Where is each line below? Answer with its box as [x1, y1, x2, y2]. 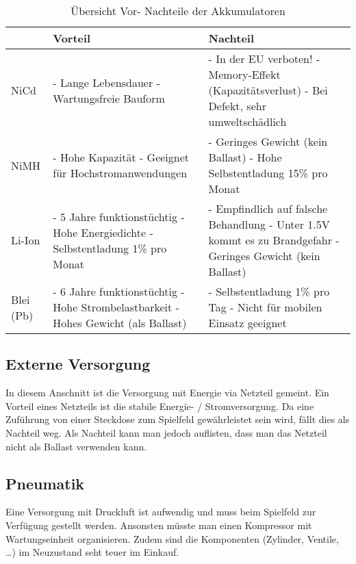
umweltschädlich [208, 114, 287, 129]
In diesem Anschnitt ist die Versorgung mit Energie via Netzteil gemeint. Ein [5, 385, 329, 400]
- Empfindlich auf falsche [208, 201, 328, 216]
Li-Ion [11, 232, 40, 248]
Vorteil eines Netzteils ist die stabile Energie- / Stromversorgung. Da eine [5, 398, 314, 413]
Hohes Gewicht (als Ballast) [53, 315, 187, 331]
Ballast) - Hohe [208, 149, 282, 165]
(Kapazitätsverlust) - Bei [208, 82, 328, 98]
